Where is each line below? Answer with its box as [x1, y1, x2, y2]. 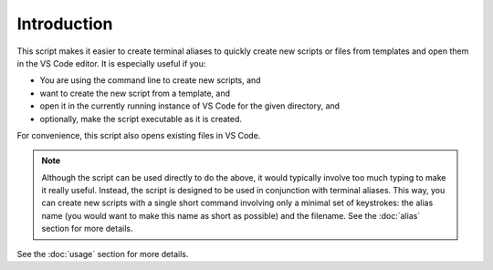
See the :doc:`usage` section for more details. [16, 248, 189, 259]
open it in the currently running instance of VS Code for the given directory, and [39, 100, 341, 111]
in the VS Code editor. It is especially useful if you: [16, 57, 206, 68]
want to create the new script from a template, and [39, 88, 231, 99]
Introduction [16, 14, 113, 34]
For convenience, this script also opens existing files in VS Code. [16, 130, 261, 140]
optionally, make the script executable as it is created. [39, 113, 242, 124]
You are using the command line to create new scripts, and [39, 75, 261, 86]
